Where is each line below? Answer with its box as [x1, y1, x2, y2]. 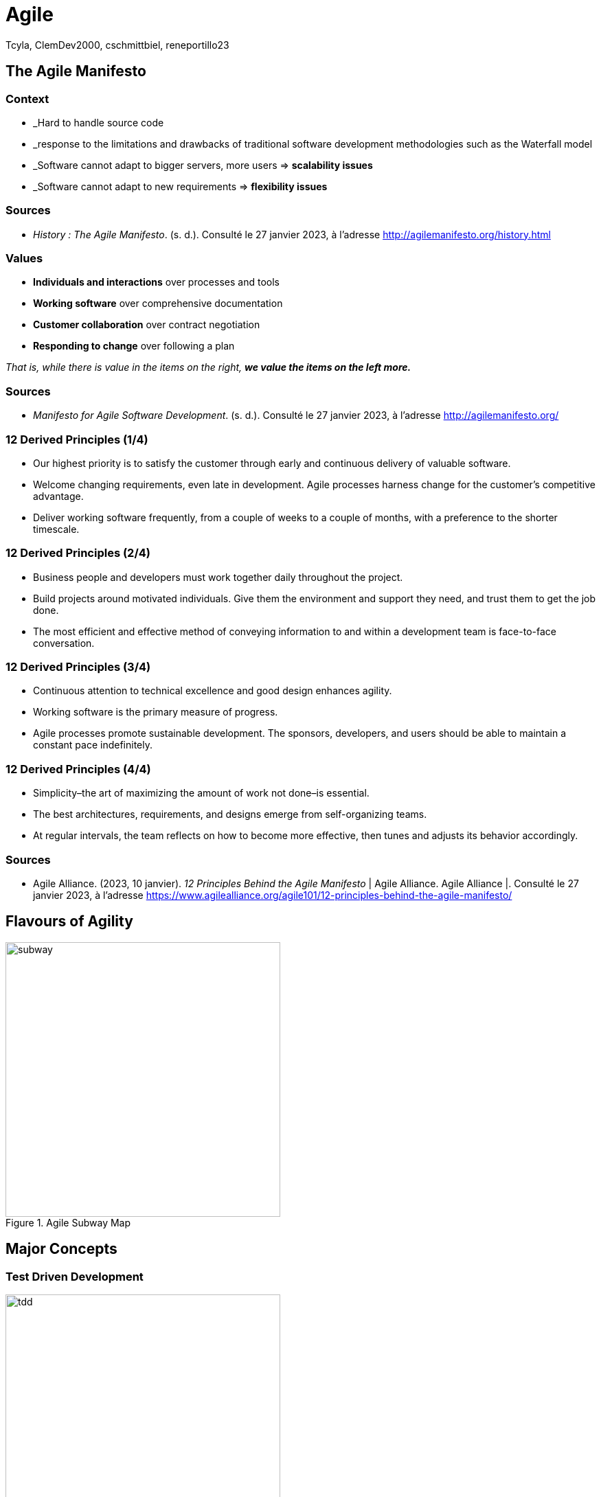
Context [5, 91, 49, 106]
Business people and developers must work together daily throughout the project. [33, 571, 403, 583]
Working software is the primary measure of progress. [33, 706, 278, 718]
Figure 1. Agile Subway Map [5, 1216, 131, 1229]
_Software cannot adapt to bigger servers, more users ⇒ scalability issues [33, 159, 373, 171]
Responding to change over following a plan [33, 340, 235, 352]
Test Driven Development [5, 1269, 144, 1283]
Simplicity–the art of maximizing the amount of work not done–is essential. [33, 787, 370, 799]
